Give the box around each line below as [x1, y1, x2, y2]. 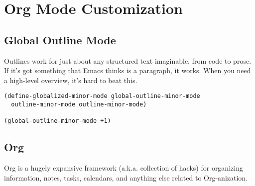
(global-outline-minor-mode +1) [4, 117, 111, 125]
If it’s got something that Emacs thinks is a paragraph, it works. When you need [4, 65, 251, 76]
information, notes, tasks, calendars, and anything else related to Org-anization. [4, 172, 248, 183]
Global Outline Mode [4, 32, 116, 47]
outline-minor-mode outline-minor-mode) [11, 101, 147, 108]
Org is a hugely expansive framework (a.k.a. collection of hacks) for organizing [4, 163, 243, 173]
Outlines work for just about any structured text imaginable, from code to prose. [4, 55, 252, 66]
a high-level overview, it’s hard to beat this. [4, 75, 137, 85]
